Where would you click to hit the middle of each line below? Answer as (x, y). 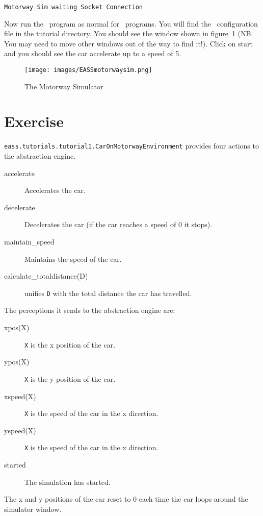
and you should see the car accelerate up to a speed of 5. (93, 53)
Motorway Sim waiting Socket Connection (74, 7)
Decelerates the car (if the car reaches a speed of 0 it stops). (119, 224)
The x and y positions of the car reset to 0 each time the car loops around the (126, 499)
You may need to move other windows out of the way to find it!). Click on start (128, 43)
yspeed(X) (20, 430)
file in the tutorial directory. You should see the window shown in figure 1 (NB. (129, 33)
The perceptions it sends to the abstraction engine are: (90, 310)
